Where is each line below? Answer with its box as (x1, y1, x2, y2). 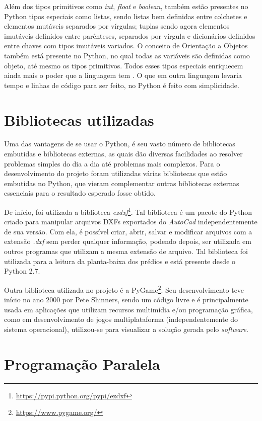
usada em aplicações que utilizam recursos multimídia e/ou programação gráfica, (4, 304, 253, 314)
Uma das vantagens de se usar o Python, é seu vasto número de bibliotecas (4, 138, 235, 149)
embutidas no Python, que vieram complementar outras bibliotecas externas (4, 178, 239, 188)
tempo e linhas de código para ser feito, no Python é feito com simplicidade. (4, 79, 239, 90)
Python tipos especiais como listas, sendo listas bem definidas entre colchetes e (4, 11, 247, 21)
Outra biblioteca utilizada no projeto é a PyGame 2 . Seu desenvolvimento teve (4, 283, 244, 295)
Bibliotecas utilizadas (4, 109, 154, 130)
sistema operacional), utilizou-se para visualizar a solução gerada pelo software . (4, 323, 248, 334)
